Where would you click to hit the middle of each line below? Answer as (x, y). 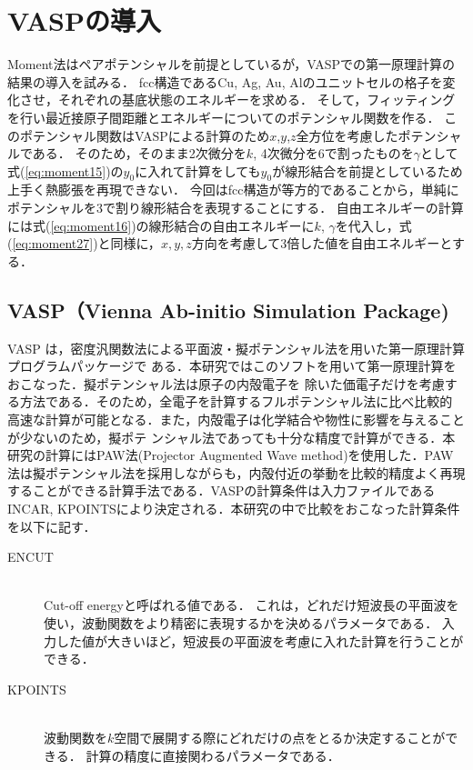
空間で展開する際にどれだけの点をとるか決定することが (280, 737)
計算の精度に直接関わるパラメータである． (213, 755)
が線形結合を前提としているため (367, 170)
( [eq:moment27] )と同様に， (84, 243)
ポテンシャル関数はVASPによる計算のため (145, 135)
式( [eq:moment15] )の (65, 170)
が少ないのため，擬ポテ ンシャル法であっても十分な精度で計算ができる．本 (231, 437)
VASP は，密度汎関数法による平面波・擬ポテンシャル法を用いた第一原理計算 (236, 348)
